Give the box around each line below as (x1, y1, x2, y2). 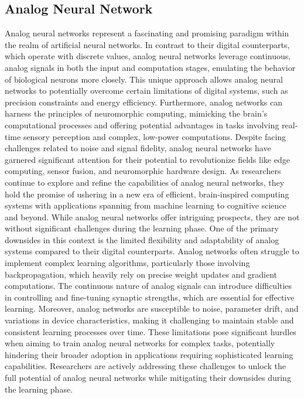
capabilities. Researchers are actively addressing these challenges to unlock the (5, 360, 286, 372)
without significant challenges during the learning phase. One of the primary (5, 222, 279, 234)
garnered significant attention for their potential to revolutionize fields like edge (5, 153, 290, 165)
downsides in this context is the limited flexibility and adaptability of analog (5, 233, 279, 245)
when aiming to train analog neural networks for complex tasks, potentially (5, 337, 275, 349)
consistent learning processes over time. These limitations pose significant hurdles (5, 325, 296, 337)
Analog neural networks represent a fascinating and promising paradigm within (5, 27, 289, 39)
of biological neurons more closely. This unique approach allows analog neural (5, 73, 283, 85)
